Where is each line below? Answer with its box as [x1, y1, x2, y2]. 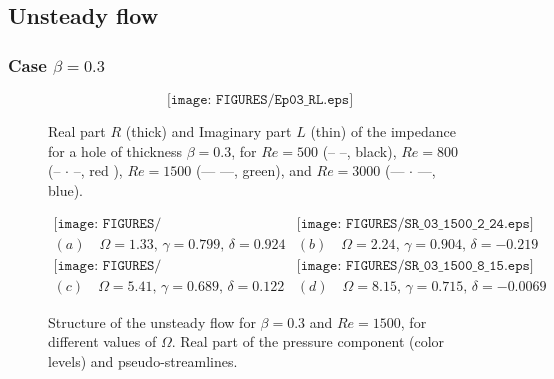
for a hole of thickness [48, 140, 182, 161]
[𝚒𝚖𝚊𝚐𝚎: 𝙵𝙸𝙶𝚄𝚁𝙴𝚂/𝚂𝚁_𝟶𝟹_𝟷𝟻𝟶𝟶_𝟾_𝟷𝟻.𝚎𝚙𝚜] [296, 259, 534, 274]
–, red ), [73, 160, 123, 181]
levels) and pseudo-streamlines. [48, 350, 238, 371]
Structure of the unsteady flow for [48, 311, 256, 332]
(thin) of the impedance [310, 121, 456, 141]
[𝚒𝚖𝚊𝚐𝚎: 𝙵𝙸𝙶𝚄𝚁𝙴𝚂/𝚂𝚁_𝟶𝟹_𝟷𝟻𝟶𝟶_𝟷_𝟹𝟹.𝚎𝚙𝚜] [53, 217, 162, 232]
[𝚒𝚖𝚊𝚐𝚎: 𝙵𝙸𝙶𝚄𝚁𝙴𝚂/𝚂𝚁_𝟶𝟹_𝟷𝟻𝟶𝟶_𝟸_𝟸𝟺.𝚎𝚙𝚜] [296, 217, 534, 232]
